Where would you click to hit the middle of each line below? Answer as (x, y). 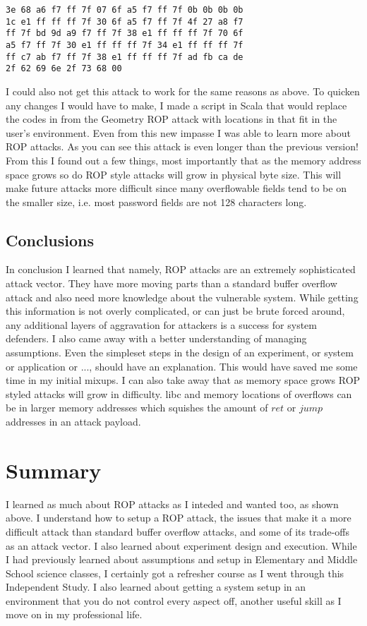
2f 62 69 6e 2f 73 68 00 (64, 69)
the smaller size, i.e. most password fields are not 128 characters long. (156, 201)
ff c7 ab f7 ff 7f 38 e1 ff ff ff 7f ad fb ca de (125, 57)
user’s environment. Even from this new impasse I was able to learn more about (178, 132)
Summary (54, 470)
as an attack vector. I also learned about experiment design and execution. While (181, 545)
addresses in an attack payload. (73, 422)
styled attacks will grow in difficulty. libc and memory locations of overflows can (179, 393)
